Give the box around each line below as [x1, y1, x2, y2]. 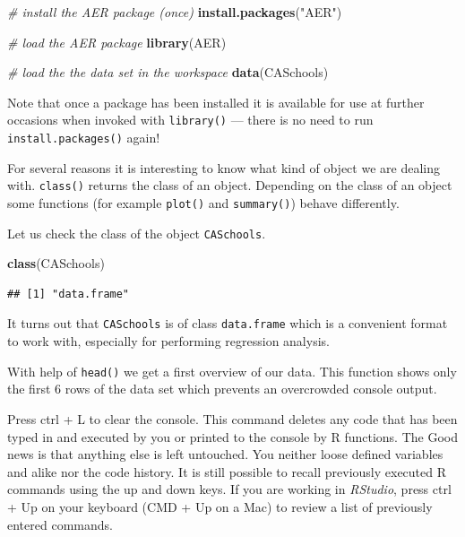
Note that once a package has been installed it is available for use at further [7, 92, 425, 111]
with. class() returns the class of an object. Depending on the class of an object [7, 176, 452, 195]
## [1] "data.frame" [7, 287, 130, 300]
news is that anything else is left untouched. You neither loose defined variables [7, 445, 443, 463]
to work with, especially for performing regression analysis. [7, 332, 330, 351]
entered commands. [7, 515, 113, 533]
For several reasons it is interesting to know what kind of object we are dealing [7, 158, 440, 177]
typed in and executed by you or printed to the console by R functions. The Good [7, 427, 458, 446]
